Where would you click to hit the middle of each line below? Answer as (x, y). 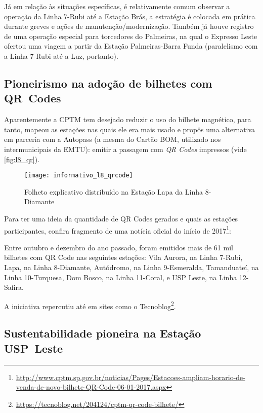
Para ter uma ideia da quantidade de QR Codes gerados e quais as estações (121, 218)
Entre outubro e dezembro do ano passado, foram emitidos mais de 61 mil (119, 247)
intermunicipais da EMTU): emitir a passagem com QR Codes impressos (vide (125, 149)
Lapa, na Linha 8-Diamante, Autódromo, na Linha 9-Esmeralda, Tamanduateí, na (131, 267)
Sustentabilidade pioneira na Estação (103, 333)
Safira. (14, 287)
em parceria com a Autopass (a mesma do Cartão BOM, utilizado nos (113, 139)
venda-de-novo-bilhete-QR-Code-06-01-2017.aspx (91, 387)
